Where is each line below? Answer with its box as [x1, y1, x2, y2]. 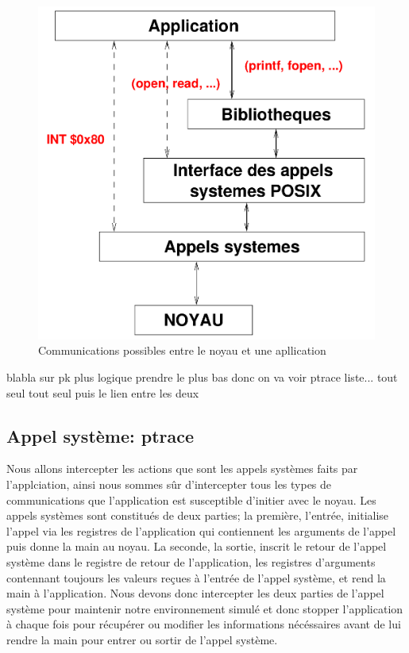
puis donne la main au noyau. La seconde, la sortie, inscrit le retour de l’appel [6, 538, 387, 555]
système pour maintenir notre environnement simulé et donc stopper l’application [6, 600, 403, 617]
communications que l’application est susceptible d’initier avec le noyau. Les [6, 491, 376, 508]
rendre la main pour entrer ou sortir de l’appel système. [6, 631, 278, 647]
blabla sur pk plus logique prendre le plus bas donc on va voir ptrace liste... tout [6, 368, 398, 385]
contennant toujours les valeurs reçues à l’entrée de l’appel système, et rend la [6, 569, 386, 586]
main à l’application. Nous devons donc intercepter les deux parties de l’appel [6, 585, 384, 601]
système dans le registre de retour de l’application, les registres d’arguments [6, 553, 376, 570]
